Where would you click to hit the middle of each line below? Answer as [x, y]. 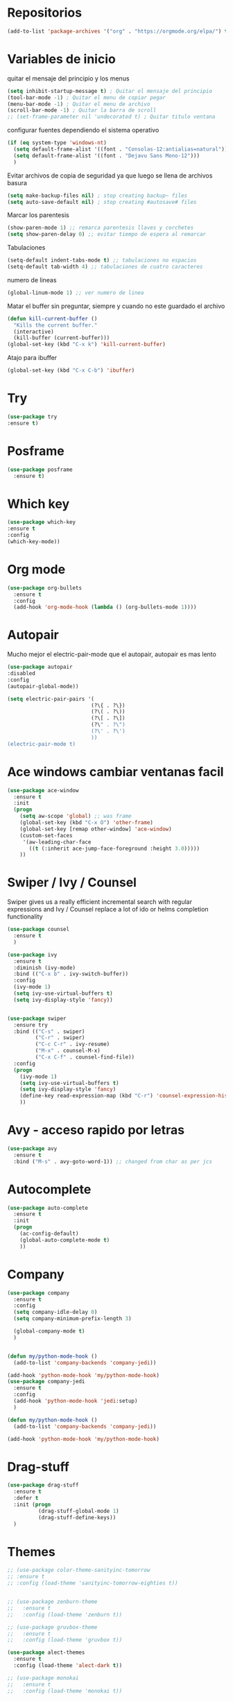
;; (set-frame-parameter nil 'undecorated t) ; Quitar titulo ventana [111, 117]
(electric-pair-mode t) [42, 744]
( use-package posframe [40, 470]
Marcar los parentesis [38, 215]
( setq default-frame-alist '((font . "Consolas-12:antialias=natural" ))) [122, 149]
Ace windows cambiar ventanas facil [115, 772]
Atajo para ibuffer [32, 358]
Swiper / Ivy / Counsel [72, 883]
